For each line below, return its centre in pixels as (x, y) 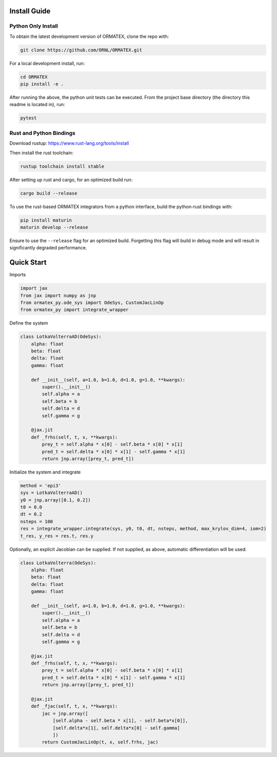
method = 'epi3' (41, 485)
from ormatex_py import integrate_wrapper (74, 310)
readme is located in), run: (37, 105)
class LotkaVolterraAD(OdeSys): (61, 337)
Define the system (29, 323)
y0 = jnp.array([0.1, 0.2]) (55, 500)
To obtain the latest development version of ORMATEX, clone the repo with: (89, 36)
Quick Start (28, 262)
